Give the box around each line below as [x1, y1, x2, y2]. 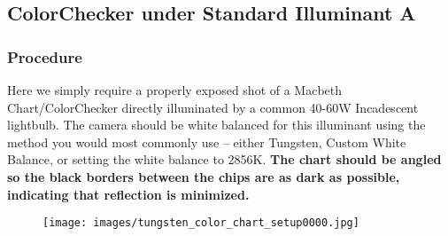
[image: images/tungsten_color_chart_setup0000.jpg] [42, 216, 359, 230]
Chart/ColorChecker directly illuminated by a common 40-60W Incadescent [7, 98, 419, 116]
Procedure [7, 45, 82, 67]
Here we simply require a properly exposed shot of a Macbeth [7, 81, 343, 98]
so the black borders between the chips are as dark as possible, [7, 167, 400, 185]
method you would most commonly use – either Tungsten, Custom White [7, 132, 406, 151]
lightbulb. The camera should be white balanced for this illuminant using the [7, 115, 426, 134]
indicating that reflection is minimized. [7, 185, 250, 203]
